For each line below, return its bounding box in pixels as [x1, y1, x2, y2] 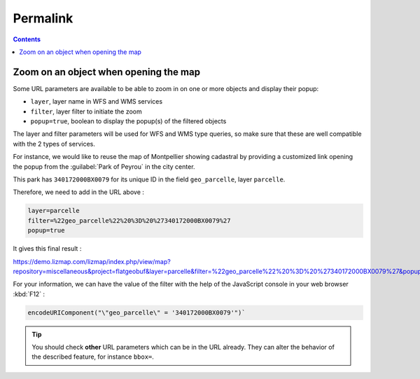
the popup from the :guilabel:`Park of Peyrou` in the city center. [13, 162, 195, 171]
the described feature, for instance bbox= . [31, 352, 154, 361]
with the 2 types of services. [13, 139, 96, 148]
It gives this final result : [13, 244, 82, 253]
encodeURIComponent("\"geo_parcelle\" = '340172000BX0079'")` [27, 308, 246, 317]
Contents [13, 35, 41, 43]
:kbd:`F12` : [13, 289, 45, 298]
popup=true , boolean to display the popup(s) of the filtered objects [30, 117, 227, 125]
